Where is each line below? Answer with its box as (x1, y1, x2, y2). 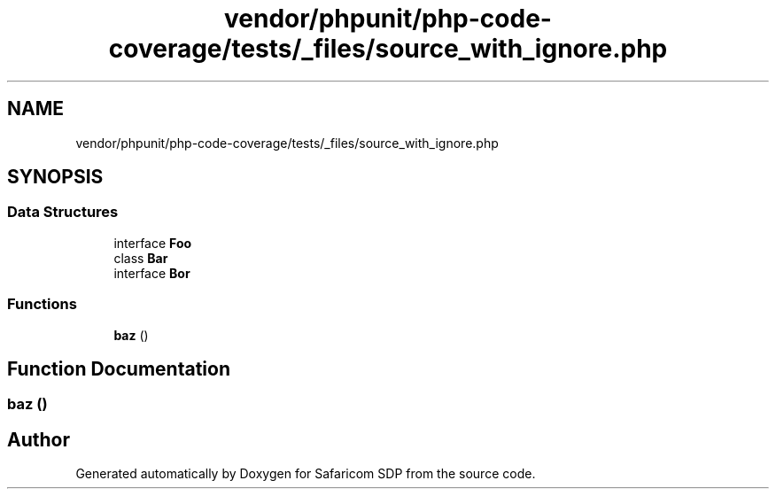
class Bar (113, 250, 168, 266)
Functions (7, 295, 77, 314)
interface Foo (113, 235, 192, 251)
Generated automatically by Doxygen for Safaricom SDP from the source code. (75, 466, 536, 482)
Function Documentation (7, 357, 230, 380)
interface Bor (113, 265, 190, 281)
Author (7, 428, 70, 451)
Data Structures (7, 203, 119, 221)
